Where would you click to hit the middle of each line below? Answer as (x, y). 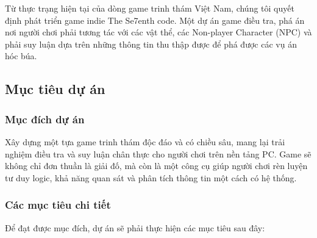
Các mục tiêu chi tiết (58, 205)
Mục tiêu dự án (55, 89)
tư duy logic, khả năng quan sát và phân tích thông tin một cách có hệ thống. (151, 177)
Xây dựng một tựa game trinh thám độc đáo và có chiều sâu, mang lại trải (145, 141)
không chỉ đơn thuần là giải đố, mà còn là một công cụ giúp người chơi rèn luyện (156, 166)
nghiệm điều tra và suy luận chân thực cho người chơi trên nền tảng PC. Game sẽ (158, 153)
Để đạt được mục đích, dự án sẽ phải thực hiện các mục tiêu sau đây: (135, 227)
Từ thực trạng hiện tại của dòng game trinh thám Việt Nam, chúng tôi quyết (150, 8)
